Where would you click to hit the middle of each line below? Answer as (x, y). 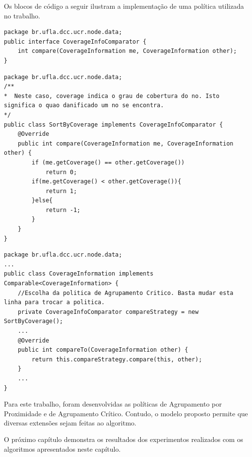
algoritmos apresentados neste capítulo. (62, 449)
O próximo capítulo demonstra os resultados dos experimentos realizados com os (124, 439)
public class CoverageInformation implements (79, 274)
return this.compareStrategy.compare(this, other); (117, 359)
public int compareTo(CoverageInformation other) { (103, 350)
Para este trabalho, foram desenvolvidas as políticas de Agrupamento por (113, 404)
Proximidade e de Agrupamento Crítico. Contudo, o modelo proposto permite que (126, 413)
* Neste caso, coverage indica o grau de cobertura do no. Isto (112, 96)
